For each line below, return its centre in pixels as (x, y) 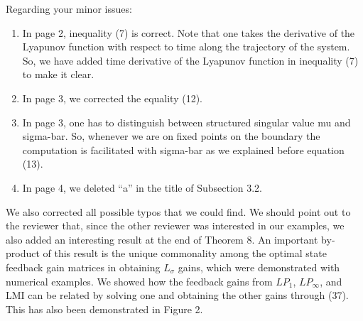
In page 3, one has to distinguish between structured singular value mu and (186, 122)
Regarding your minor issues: (69, 9)
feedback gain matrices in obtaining (83, 267)
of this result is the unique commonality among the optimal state (185, 253)
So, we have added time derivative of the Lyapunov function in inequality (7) (190, 60)
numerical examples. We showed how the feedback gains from (139, 281)
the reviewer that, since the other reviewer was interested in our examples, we (175, 225)
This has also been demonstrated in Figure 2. (104, 309)
